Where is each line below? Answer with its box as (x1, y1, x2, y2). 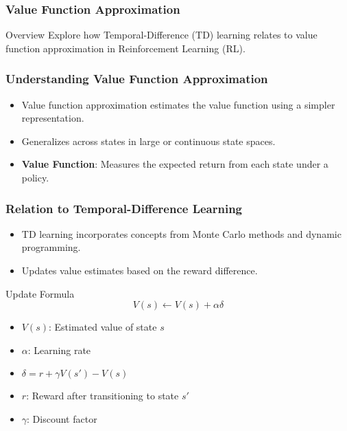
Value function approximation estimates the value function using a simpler (21, 97, 335, 111)
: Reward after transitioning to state (26, 388, 179, 403)
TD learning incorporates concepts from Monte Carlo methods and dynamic (21, 226, 342, 241)
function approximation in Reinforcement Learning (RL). (5, 41, 246, 55)
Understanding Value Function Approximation (5, 70, 268, 87)
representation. (21, 111, 84, 125)
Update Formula (5, 286, 75, 300)
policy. (21, 170, 49, 184)
